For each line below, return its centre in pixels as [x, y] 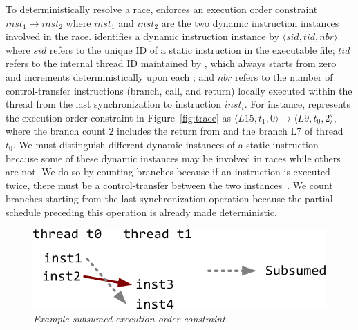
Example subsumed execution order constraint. [131, 318]
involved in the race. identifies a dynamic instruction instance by [142, 36]
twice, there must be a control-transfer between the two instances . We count [169, 185]
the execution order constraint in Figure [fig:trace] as [119, 117]
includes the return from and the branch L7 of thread [230, 131]
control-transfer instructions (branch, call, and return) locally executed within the [179, 90]
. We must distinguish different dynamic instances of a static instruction [166, 144]
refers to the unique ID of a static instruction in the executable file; [192, 49]
